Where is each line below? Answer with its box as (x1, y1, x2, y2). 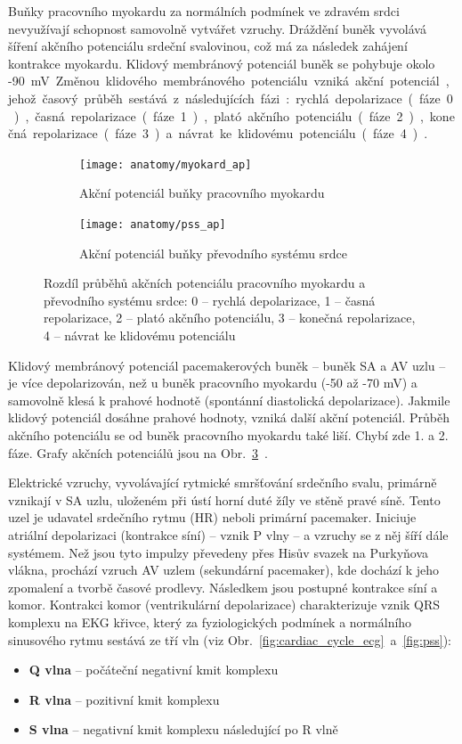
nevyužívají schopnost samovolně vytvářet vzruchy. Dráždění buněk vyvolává (8, 19, 426, 37)
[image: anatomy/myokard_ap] (79, 158, 252, 171)
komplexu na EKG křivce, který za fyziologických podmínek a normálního (8, 612, 412, 631)
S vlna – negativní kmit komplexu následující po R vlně (28, 720, 338, 739)
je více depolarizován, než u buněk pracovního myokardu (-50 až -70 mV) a (8, 373, 417, 392)
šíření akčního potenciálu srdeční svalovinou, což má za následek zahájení (8, 37, 408, 55)
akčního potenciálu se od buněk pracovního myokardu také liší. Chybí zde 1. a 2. (8, 426, 449, 444)
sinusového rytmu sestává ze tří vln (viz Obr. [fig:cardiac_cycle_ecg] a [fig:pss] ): (8, 630, 452, 649)
